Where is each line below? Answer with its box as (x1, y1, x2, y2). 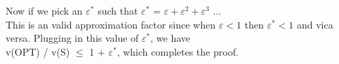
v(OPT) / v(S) (6, 44, 70, 58)
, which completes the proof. (117, 44, 239, 58)
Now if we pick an (6, 3, 83, 17)
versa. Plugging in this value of (6, 31, 139, 45)
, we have (150, 31, 191, 45)
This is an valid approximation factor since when (6, 17, 215, 31)
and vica (296, 17, 333, 31)
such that (98, 3, 138, 17)
